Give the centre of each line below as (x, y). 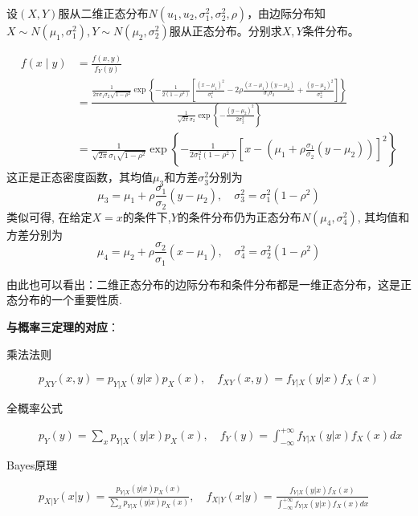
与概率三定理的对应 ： (63, 326)
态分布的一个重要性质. (64, 300)
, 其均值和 (383, 216)
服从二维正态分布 (103, 13)
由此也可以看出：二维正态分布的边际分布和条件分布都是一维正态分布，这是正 (209, 284)
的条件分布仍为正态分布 (239, 216)
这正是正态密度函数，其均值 (80, 177)
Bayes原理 (32, 464)
